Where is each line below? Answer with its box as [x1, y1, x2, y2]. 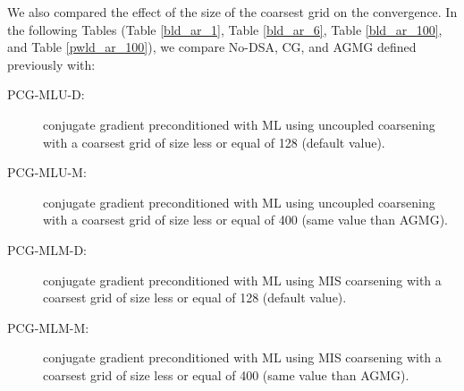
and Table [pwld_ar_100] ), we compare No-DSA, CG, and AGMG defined [7, 38, 417, 56]
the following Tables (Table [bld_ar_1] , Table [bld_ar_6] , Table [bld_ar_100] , [7, 20, 443, 38]
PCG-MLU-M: [7, 163, 87, 182]
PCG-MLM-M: [7, 318, 89, 336]
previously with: [7, 55, 96, 73]
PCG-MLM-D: [7, 240, 87, 259]
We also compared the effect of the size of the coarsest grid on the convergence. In [7, 3, 458, 21]
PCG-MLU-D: [7, 85, 85, 104]
